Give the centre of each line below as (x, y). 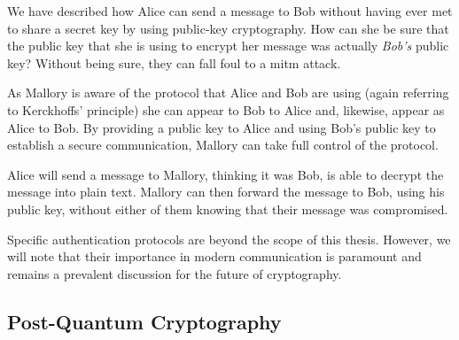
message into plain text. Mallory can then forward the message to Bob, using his (226, 192)
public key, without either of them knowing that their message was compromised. (228, 209)
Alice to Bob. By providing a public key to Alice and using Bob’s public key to (222, 127)
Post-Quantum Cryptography (144, 321)
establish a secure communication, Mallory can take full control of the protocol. (223, 145)
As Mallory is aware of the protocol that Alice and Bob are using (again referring (228, 93)
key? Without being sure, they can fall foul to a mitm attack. (174, 62)
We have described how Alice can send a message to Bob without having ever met (230, 11)
